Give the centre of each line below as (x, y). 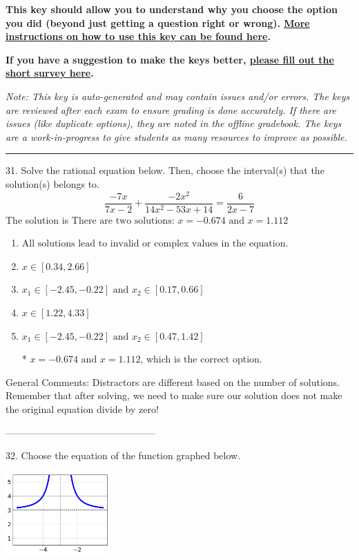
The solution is (37, 219)
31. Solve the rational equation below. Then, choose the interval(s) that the (165, 170)
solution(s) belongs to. (52, 183)
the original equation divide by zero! (82, 409)
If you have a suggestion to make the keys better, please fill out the (170, 59)
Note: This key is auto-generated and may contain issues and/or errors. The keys (178, 96)
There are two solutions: (123, 221)
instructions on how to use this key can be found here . (138, 36)
